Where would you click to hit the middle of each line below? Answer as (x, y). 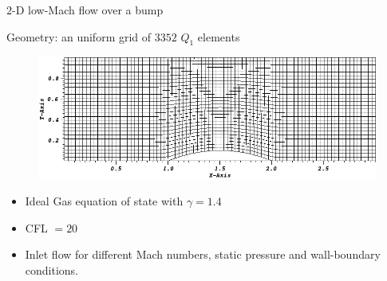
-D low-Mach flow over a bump (88, 10)
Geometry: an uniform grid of (79, 36)
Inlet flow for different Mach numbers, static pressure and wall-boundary (203, 254)
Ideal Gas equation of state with (104, 201)
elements (219, 36)
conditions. (52, 269)
